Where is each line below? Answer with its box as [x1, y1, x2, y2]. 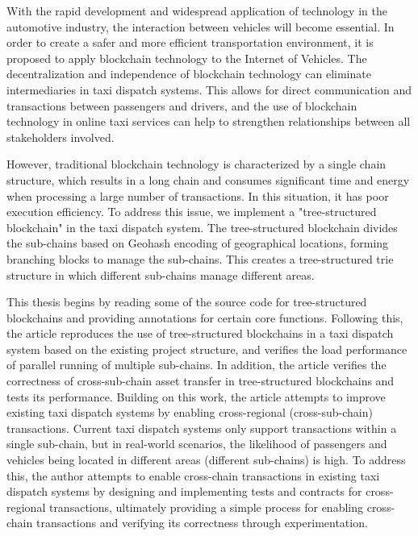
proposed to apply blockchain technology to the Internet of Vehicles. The [6, 49, 367, 66]
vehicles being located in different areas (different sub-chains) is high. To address [6, 451, 406, 468]
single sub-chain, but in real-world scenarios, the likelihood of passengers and [6, 435, 387, 452]
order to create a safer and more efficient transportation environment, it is [6, 34, 374, 51]
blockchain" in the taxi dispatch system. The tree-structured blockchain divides [6, 218, 398, 235]
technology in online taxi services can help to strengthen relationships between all [6, 113, 411, 130]
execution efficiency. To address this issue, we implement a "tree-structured [6, 203, 377, 220]
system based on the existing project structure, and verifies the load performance [6, 340, 408, 357]
